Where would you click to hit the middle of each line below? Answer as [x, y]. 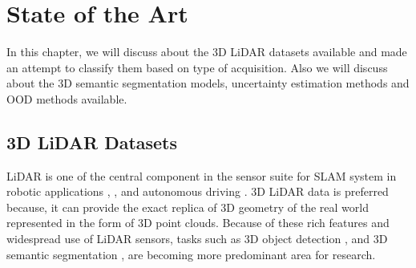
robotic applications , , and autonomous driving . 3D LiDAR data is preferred [198, 191]
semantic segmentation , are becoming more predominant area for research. [191, 254]
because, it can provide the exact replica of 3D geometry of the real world [188, 207]
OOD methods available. [67, 98]
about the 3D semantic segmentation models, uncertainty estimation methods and [208, 83]
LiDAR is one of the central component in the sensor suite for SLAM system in [202, 175]
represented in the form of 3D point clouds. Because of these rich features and [198, 223]
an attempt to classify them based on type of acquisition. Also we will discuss [197, 67]
